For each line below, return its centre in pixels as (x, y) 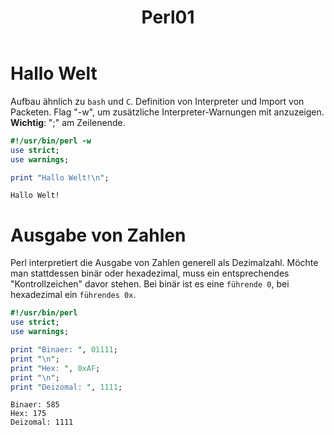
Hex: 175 (28, 414)
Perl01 (168, 17)
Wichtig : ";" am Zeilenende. (68, 122)
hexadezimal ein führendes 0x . (73, 295)
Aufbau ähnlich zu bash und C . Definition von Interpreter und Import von (157, 101)
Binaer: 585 (35, 405)
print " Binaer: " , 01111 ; (64, 350)
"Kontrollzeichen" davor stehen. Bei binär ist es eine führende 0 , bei (150, 284)
